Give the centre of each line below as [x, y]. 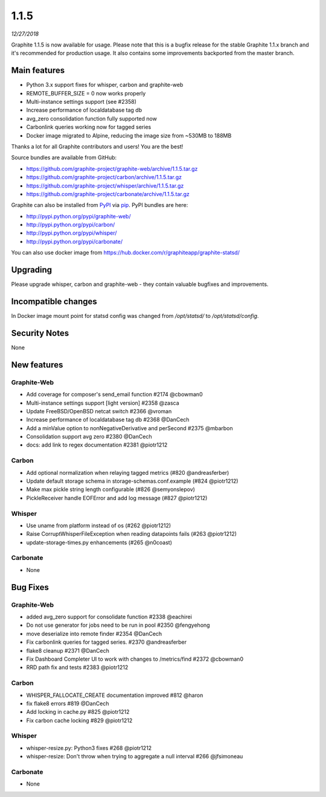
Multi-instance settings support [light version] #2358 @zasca [103, 403]
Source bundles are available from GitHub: [64, 157]
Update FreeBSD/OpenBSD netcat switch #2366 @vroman [99, 411]
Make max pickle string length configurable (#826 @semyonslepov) [111, 489]
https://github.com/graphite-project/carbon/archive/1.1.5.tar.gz [104, 177]
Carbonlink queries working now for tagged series [89, 127]
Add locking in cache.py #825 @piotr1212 [78, 712]
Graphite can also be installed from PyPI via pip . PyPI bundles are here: [100, 205]
